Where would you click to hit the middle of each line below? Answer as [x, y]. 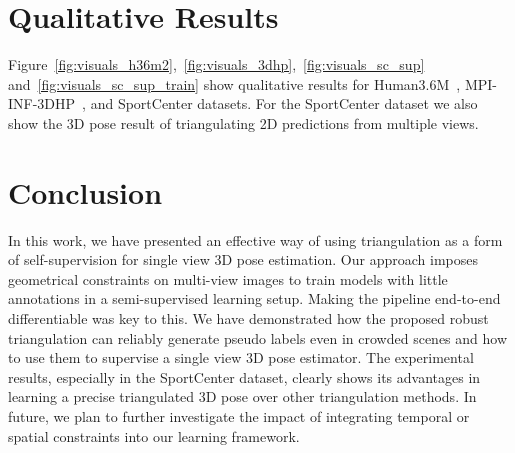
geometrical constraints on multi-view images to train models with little [228, 278]
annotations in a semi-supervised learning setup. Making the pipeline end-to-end [254, 298]
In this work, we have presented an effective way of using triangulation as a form [255, 239]
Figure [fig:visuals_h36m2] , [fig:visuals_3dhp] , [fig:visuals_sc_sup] [216, 64]
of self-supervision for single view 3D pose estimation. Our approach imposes [243, 259]
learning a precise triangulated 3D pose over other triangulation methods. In [242, 396]
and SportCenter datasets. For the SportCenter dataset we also [284, 103]
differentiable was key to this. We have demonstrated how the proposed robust [248, 318]
